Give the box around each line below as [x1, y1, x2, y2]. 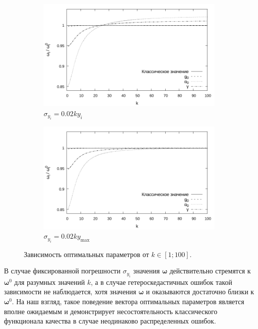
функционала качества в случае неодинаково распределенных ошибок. [4, 316, 216, 326]
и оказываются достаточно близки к [146, 286, 254, 297]
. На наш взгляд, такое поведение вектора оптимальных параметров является [12, 296, 245, 306]
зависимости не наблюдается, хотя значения [4, 286, 136, 297]
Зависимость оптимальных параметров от [24, 249, 149, 259]
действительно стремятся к [169, 265, 251, 276]
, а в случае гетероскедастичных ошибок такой [91, 276, 232, 287]
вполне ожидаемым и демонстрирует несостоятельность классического [4, 306, 217, 316]
